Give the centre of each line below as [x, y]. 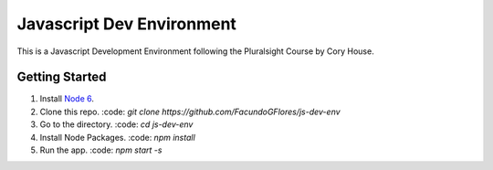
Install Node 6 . [67, 99]
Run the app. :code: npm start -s [101, 150]
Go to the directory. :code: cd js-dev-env [116, 124]
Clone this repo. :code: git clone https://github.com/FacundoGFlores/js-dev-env [190, 112]
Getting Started [62, 77]
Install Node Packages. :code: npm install [117, 137]
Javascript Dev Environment [127, 24]
